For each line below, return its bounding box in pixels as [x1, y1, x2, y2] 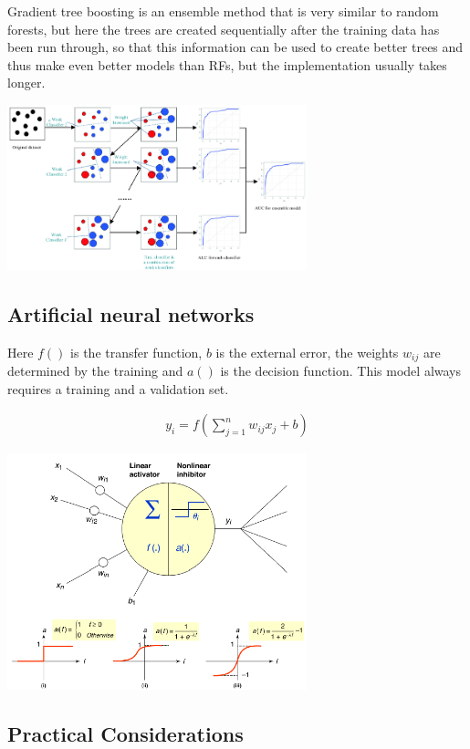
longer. [7, 73, 46, 92]
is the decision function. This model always [220, 361, 462, 380]
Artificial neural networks [7, 299, 255, 328]
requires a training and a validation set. [7, 379, 229, 398]
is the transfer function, [70, 342, 203, 361]
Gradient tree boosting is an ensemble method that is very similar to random [7, 2, 439, 20]
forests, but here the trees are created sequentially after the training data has [7, 19, 440, 38]
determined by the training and [7, 361, 183, 380]
